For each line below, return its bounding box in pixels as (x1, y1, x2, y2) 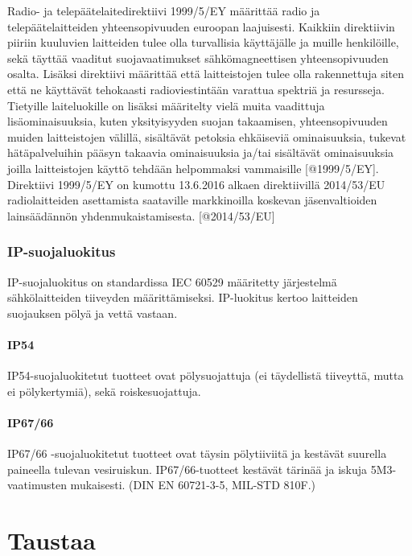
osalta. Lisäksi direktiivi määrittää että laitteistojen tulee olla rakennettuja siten (7, 65, 405, 82)
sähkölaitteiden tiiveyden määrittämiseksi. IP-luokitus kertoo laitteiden (7, 289, 358, 306)
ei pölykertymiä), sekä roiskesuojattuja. (7, 382, 201, 399)
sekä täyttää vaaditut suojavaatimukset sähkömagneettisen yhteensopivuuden (7, 49, 389, 66)
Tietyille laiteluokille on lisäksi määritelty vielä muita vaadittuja (7, 97, 325, 113)
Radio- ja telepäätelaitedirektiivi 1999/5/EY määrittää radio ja (7, 2, 320, 19)
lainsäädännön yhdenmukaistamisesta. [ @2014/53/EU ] (7, 207, 275, 224)
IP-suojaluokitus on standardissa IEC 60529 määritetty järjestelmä (7, 273, 337, 290)
